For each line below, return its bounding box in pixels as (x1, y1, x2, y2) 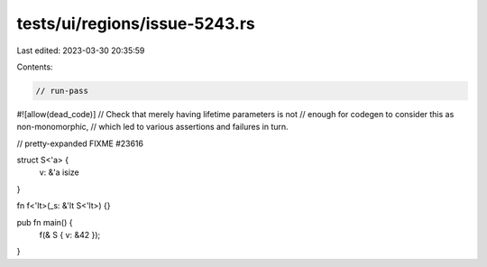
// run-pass (35, 86, 89, 96)
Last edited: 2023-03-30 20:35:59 (16, 45, 145, 56)
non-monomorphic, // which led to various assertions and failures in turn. (16, 122, 289, 133)
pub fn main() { (16, 216, 73, 227)
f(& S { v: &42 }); (39, 230, 101, 241)
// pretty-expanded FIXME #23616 (16, 138, 144, 149)
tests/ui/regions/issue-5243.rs (16, 14, 256, 33)
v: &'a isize (39, 167, 80, 178)
